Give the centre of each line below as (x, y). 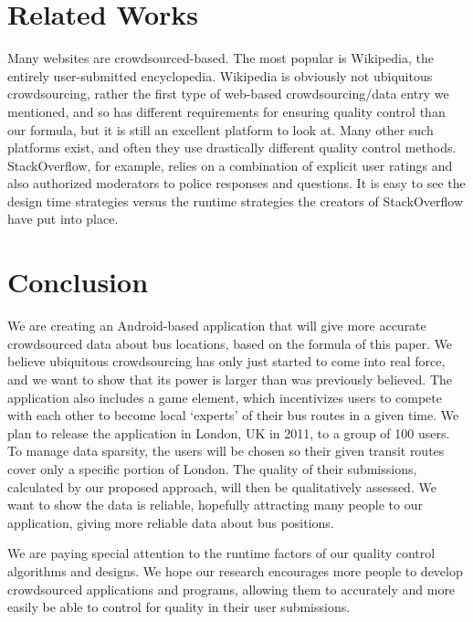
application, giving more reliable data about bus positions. (171, 522)
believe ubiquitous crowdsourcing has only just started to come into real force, (226, 361)
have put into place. (63, 219)
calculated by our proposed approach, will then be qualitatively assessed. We (222, 486)
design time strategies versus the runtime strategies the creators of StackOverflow (235, 200)
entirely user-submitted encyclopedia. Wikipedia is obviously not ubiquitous (220, 75)
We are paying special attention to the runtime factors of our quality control (221, 553)
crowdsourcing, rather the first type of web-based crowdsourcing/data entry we (228, 94)
